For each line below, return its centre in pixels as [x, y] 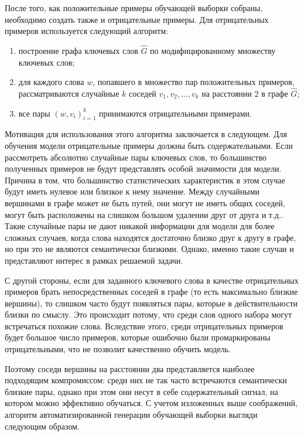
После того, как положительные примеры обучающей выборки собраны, [134, 8]
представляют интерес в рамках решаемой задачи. [94, 260]
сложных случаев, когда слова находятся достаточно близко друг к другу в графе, [151, 237]
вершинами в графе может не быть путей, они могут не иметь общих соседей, [145, 202]
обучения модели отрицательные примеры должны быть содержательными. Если [149, 145]
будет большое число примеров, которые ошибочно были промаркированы [138, 337]
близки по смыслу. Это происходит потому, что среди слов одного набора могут [148, 314]
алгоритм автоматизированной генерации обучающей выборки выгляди [131, 415]
